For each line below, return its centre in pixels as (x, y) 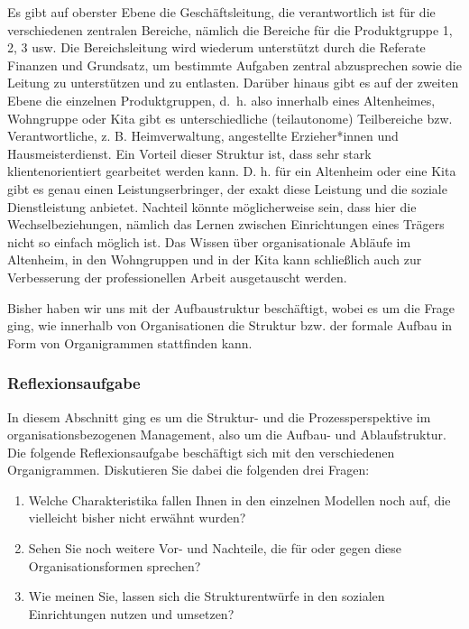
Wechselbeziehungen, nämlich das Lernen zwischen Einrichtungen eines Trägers (226, 224)
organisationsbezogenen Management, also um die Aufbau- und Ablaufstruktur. (227, 435)
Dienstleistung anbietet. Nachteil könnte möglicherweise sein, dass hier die (212, 206)
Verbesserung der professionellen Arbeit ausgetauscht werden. (177, 277)
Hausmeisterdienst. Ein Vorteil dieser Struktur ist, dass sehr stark (189, 153)
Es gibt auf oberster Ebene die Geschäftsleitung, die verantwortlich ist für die (221, 12)
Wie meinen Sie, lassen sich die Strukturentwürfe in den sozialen (207, 596)
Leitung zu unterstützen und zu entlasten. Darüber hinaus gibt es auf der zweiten (233, 83)
